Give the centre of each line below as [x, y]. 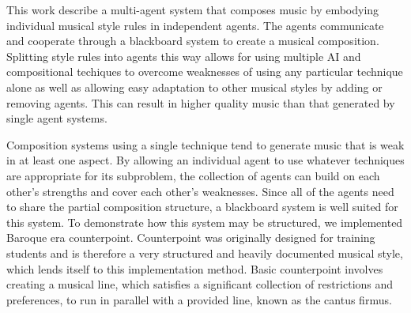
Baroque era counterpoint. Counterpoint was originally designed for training [191, 238]
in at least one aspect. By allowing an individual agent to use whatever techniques [205, 160]
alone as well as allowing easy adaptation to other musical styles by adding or [194, 87]
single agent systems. [57, 118]
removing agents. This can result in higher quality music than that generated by [201, 102]
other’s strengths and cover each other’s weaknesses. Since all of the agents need [200, 191]
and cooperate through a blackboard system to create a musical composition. [193, 41]
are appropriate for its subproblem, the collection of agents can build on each [193, 175]
